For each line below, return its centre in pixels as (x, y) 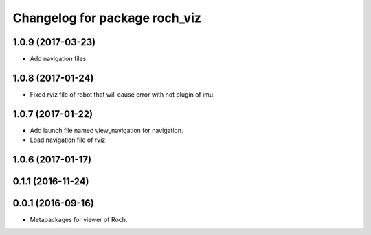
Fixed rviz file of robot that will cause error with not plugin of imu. (123, 94)
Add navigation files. (59, 59)
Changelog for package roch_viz (107, 18)
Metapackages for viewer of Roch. (79, 220)
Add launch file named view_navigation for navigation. (106, 130)
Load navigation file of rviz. (69, 140)
